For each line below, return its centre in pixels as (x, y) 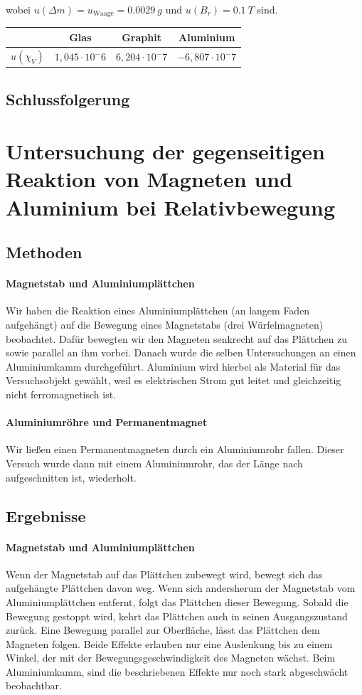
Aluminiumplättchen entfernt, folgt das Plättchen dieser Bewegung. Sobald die (177, 601)
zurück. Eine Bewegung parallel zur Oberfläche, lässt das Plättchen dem (163, 630)
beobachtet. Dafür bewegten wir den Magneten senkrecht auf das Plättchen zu (177, 338)
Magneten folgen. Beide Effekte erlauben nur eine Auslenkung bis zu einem (169, 643)
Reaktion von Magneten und (149, 179)
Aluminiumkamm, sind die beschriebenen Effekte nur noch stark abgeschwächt (177, 671)
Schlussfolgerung (68, 99)
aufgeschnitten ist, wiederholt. (71, 477)
